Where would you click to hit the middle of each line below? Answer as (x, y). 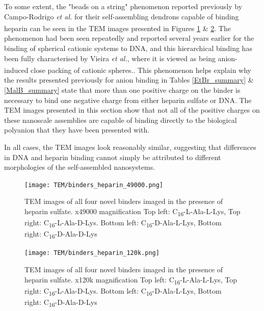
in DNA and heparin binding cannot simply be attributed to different (113, 157)
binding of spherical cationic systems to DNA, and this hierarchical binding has (128, 48)
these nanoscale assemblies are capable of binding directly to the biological (121, 120)
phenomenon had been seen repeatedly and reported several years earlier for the (129, 38)
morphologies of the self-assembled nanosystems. (80, 167)
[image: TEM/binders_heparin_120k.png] (92, 253)
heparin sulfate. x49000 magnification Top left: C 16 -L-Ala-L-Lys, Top (133, 212)
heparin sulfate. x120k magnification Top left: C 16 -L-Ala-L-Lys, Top (131, 280)
